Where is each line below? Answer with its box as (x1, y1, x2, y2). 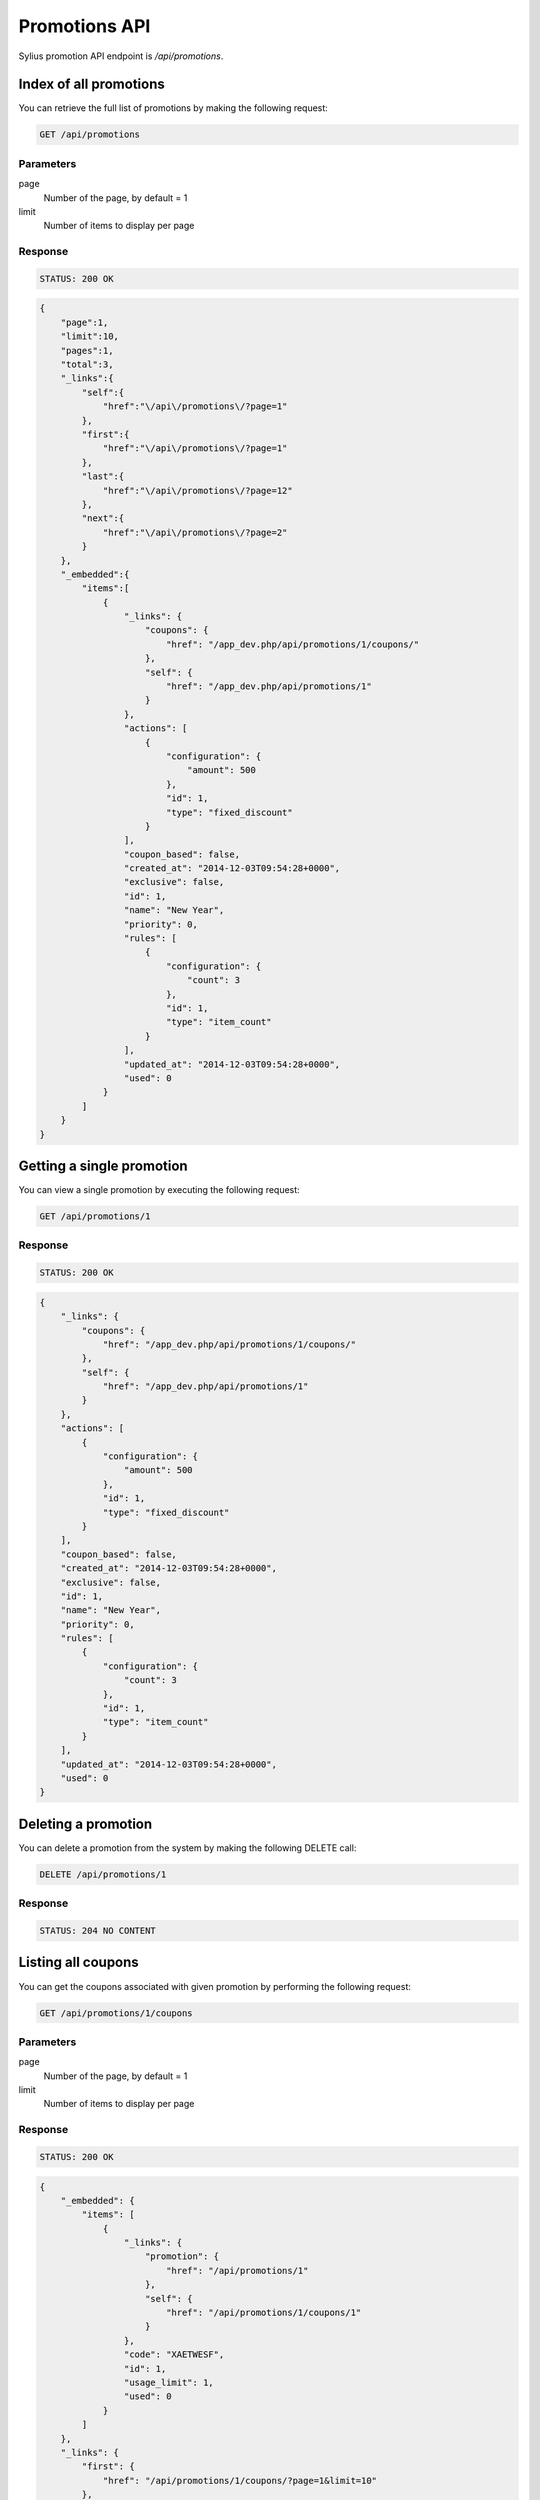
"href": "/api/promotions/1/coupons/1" (165, 2307, 362, 2319)
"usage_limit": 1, (123, 2377, 214, 2388)
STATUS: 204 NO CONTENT (39, 1925, 157, 1937)
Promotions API (18, 15, 151, 37)
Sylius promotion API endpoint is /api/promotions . (18, 50, 224, 62)
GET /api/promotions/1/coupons (39, 2007, 194, 2019)
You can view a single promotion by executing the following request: (18, 1184, 300, 1196)
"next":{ (81, 513, 125, 524)
